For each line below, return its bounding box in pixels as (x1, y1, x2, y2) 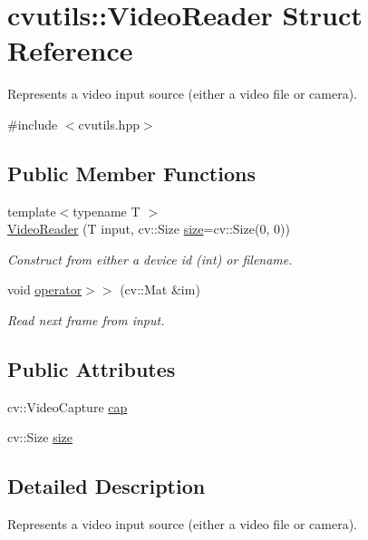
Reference (7, 32, 133, 69)
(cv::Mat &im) (120, 280, 200, 299)
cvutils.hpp (78, 114, 140, 133)
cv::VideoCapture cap (7, 397, 128, 416)
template (7, 201, 56, 220)
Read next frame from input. (7, 311, 165, 330)
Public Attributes (7, 355, 176, 383)
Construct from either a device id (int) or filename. (7, 249, 293, 268)
